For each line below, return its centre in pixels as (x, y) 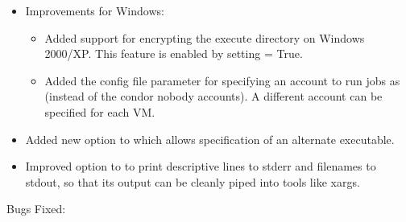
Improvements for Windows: (95, 10)
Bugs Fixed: (36, 209)
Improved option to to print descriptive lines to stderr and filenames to (201, 166)
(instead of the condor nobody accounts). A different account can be (213, 96)
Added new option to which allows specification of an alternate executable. (210, 139)
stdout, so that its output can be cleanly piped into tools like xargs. (193, 181)
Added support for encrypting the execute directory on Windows (205, 37)
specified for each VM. (100, 111)
